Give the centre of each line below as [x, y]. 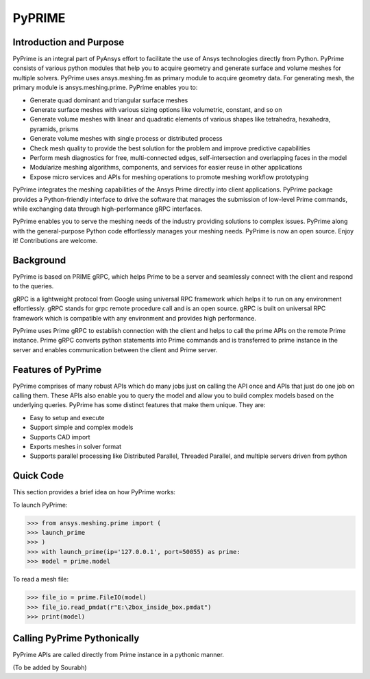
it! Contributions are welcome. [55, 241]
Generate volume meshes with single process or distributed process [126, 139]
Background [39, 260]
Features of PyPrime [57, 370]
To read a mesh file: [40, 579]
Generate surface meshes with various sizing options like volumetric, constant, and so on [156, 110]
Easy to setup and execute [67, 417]
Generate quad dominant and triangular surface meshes [109, 100]
